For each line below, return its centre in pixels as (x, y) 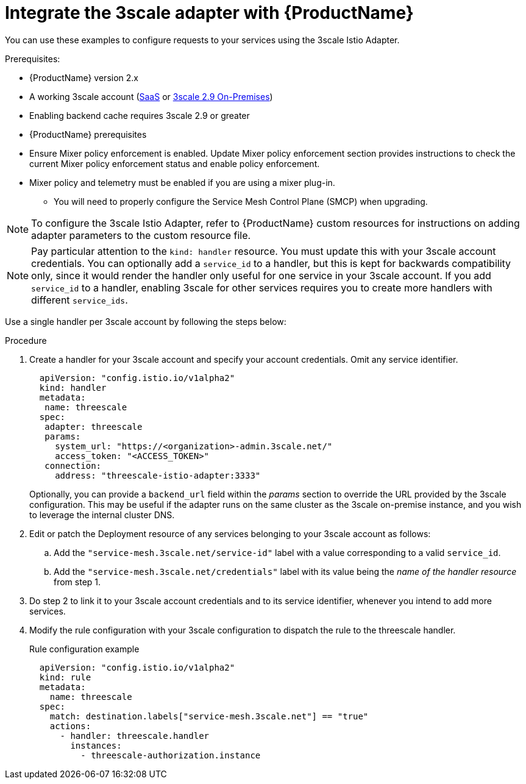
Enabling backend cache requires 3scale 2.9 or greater (140, 115)
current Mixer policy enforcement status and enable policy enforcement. (175, 163)
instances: (96, 745)
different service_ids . (80, 300)
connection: (73, 465)
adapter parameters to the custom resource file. (141, 235)
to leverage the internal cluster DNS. (102, 515)
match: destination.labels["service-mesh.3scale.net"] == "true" (209, 716)
